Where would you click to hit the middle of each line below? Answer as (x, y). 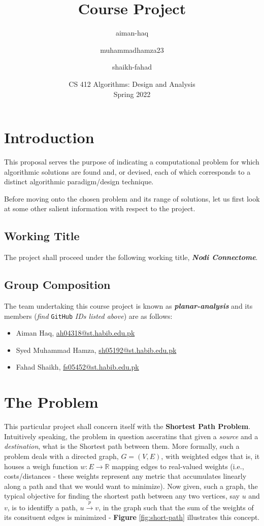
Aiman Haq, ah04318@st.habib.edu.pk (75, 333)
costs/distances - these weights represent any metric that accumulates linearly (125, 476)
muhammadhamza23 (132, 50)
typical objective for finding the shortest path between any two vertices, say (122, 496)
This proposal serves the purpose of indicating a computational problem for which (132, 162)
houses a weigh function (41, 466)
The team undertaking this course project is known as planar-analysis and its (128, 306)
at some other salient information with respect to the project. (100, 208)
